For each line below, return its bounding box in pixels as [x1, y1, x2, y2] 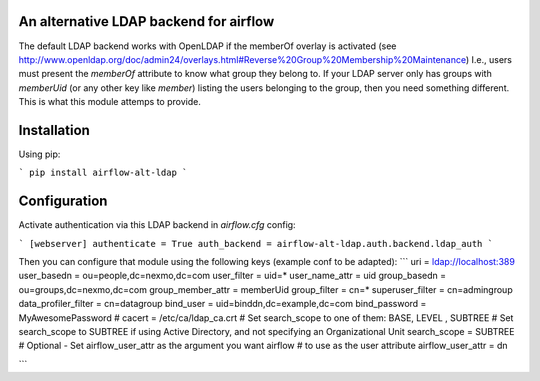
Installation [18, 121, 90, 139]
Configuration [18, 193, 108, 210]
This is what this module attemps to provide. [18, 96, 202, 108]
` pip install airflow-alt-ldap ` [18, 167, 188, 179]
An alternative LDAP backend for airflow [18, 13, 275, 30]
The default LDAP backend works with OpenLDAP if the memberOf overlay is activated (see [18, 40, 397, 52]
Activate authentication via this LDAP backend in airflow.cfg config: [18, 219, 296, 231]
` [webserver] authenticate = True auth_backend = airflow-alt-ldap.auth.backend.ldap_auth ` [18, 238, 494, 249]
